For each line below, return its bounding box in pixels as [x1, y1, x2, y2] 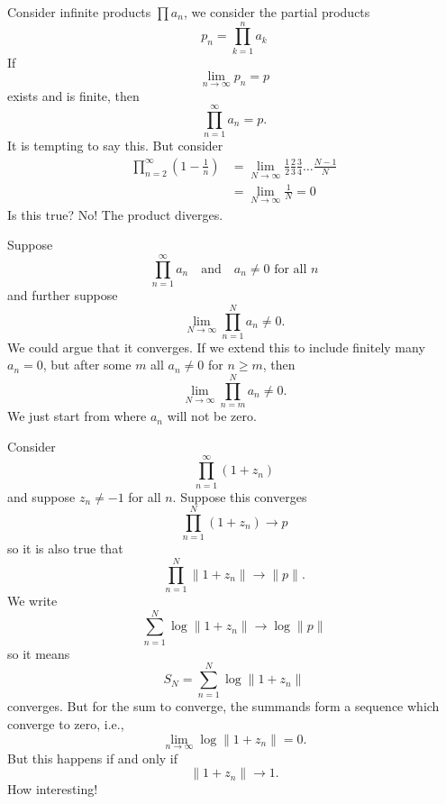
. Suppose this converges [172, 487, 307, 506]
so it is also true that [7, 539, 123, 558]
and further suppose [7, 286, 118, 305]
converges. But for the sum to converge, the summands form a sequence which [7, 697, 440, 716]
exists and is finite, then [7, 86, 140, 105]
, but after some [42, 355, 132, 374]
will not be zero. [167, 407, 257, 425]
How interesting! [7, 780, 98, 799]
